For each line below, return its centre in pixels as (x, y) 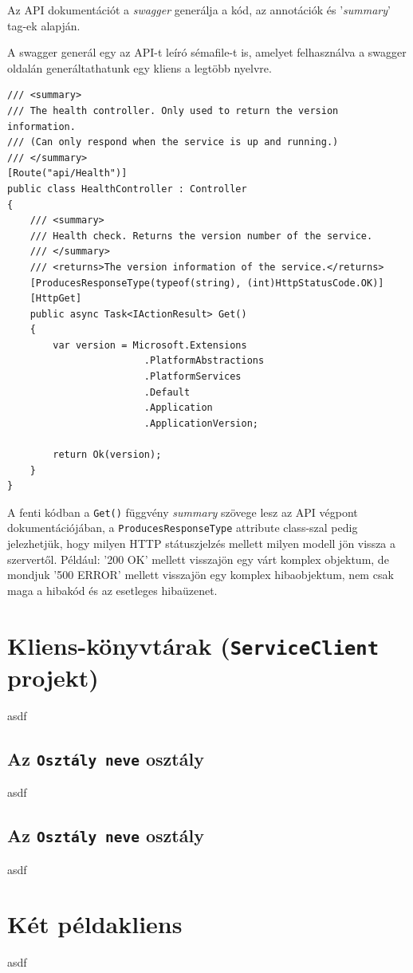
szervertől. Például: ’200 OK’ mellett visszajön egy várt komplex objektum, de (198, 559)
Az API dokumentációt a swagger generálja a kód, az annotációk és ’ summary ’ (199, 10)
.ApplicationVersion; (201, 423)
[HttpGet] (56, 299)
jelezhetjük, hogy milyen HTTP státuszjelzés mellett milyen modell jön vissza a (202, 544)
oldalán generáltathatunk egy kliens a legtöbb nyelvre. (140, 67)
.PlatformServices (193, 377)
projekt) (53, 677)
